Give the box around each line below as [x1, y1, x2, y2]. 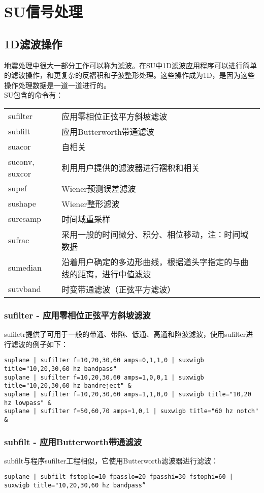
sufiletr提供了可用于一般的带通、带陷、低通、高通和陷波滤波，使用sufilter [4, 329, 246, 339]
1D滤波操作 [4, 36, 62, 51]
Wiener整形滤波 [61, 197, 120, 210]
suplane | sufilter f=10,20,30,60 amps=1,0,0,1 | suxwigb [4, 373, 204, 381]
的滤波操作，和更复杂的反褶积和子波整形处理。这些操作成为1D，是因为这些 [4, 70, 255, 80]
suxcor [8, 167, 31, 179]
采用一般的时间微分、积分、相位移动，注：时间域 [61, 228, 249, 240]
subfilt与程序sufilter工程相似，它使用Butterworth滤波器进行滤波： [4, 455, 219, 466]
